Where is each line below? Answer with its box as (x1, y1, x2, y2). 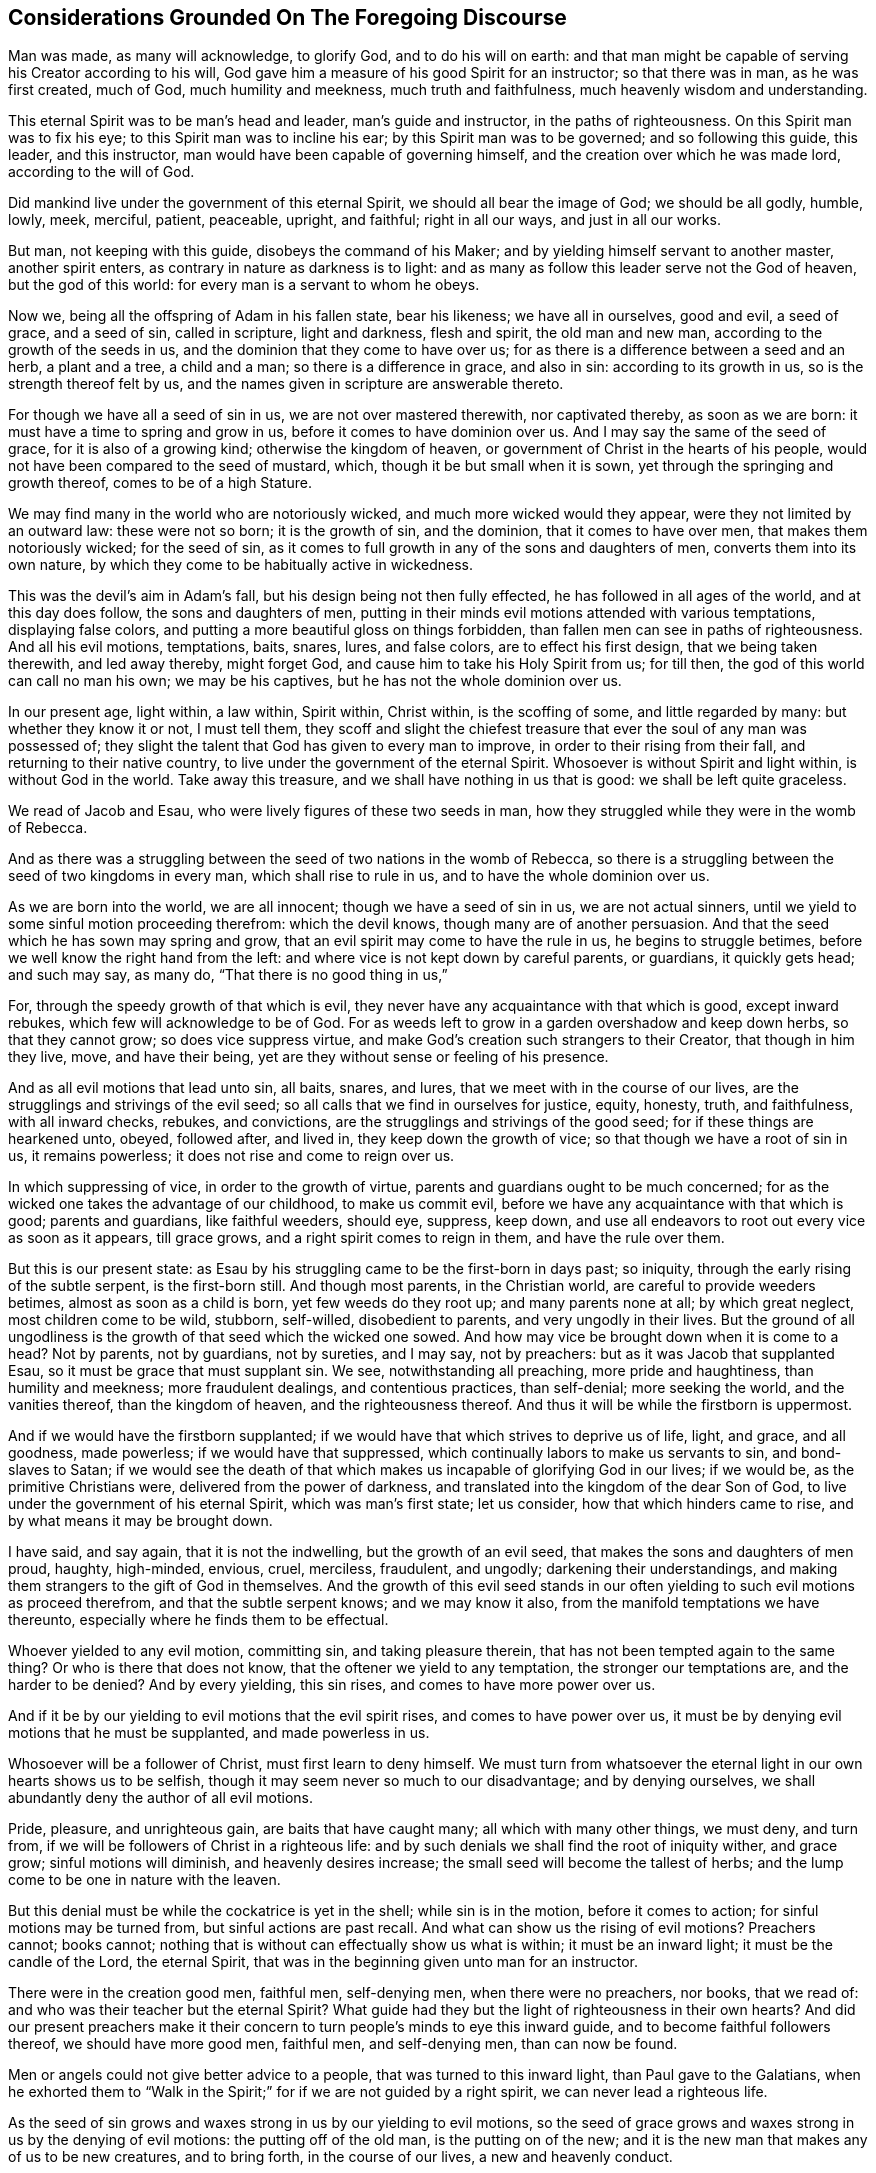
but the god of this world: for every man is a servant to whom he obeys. (8, 276, 480, 294)
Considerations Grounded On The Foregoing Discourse (8, 5, 567, 30)
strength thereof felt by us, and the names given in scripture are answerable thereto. (8, 375, 564, 393)
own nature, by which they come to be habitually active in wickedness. (8, 556, 473, 574)
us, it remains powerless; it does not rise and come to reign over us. (8, 1147, 455, 1165)
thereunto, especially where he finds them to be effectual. (8, 1611, 389, 1629)
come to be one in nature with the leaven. (8, 1871, 281, 1889)
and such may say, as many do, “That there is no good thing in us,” (8, 966, 448, 984)
